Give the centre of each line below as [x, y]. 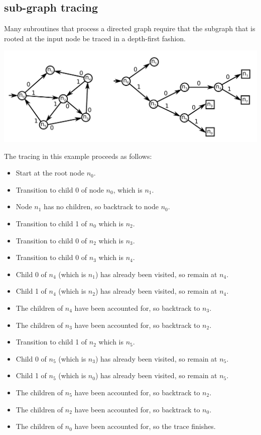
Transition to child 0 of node [60, 189]
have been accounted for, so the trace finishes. [145, 426]
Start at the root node [50, 173]
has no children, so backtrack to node [101, 206]
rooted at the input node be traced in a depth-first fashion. [95, 38]
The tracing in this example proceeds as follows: [78, 156]
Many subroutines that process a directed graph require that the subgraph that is [130, 28]
